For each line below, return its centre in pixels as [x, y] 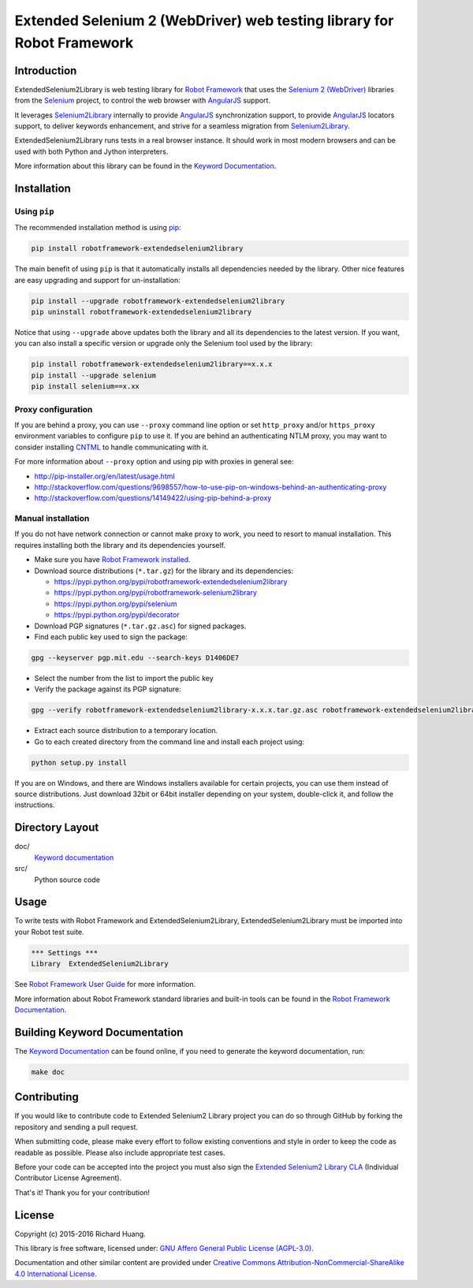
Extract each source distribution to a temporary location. [126, 731]
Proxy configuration [54, 409]
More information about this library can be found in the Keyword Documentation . [145, 166]
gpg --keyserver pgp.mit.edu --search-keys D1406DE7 [135, 657]
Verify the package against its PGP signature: [108, 689]
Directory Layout [57, 828]
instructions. [35, 805]
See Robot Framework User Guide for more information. [105, 985]
